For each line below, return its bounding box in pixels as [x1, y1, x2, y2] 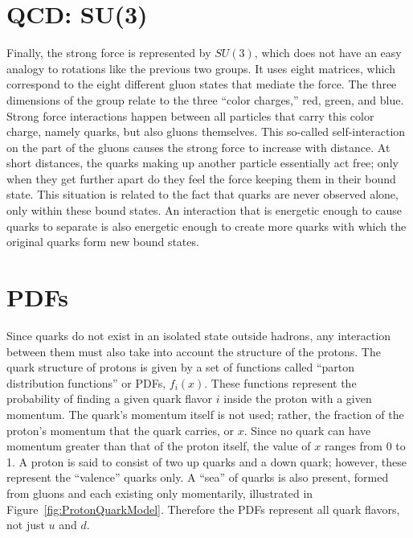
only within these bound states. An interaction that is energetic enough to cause [6, 202, 403, 219]
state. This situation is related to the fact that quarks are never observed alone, [6, 186, 399, 203]
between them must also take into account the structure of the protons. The [6, 343, 381, 359]
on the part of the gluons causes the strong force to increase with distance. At [6, 138, 391, 155]
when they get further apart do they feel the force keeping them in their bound [6, 170, 396, 187]
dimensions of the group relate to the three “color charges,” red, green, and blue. [6, 91, 404, 108]
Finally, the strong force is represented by [6, 44, 211, 61]
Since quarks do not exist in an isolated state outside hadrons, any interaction [6, 326, 391, 343]
